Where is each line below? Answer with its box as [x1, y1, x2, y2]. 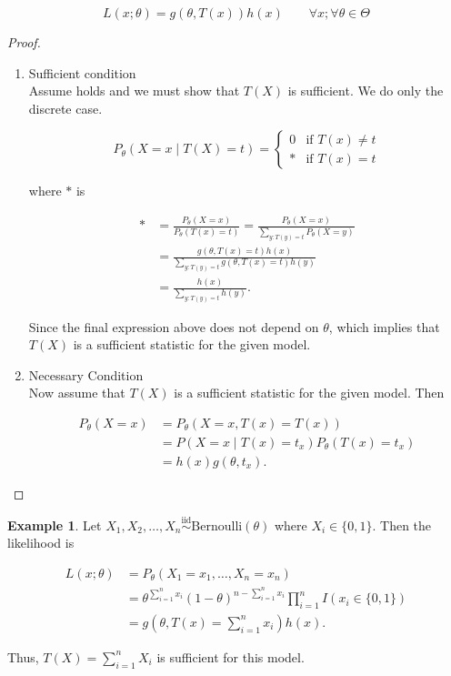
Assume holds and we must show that [28, 81, 240, 100]
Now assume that [28, 383, 125, 402]
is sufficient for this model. [156, 647, 305, 666]
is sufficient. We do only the [287, 81, 444, 100]
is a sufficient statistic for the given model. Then [174, 383, 445, 402]
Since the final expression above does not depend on [28, 317, 319, 336]
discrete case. [28, 98, 103, 117]
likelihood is [7, 533, 75, 552]
